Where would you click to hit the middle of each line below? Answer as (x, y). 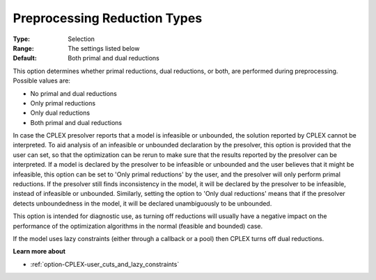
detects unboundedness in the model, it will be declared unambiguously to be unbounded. (142, 203)
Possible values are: (42, 81)
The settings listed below (104, 48)
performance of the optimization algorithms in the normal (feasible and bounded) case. (138, 226)
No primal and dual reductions (74, 93)
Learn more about (39, 252)
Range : (23, 48)
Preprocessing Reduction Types (108, 18)
